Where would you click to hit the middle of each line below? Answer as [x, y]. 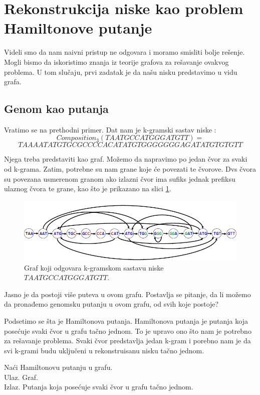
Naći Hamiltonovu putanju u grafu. [58, 367]
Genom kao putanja [56, 109]
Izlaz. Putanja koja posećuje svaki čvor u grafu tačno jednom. [99, 387]
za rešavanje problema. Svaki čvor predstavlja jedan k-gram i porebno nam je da [127, 341]
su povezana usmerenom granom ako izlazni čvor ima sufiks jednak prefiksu [120, 178]
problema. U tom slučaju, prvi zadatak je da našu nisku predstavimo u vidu [121, 72]
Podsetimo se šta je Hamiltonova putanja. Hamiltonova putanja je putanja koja [126, 320]
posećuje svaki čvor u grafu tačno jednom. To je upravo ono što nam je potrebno [128, 331]
